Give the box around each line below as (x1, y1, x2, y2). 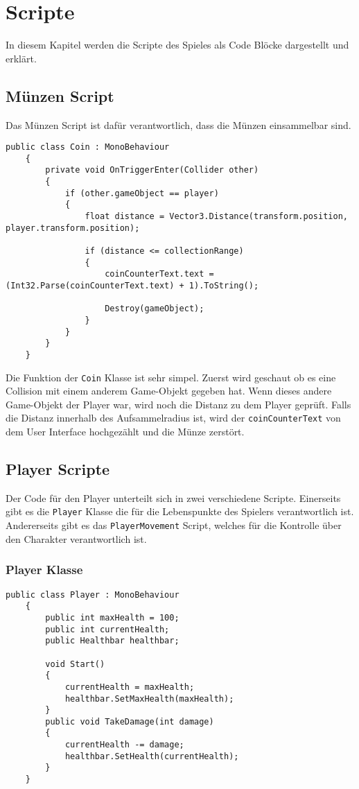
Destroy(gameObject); (105, 304, 204, 314)
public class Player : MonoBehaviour (6, 589, 179, 600)
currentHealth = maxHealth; (64, 682, 195, 692)
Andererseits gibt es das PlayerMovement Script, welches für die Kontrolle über (6, 518, 342, 532)
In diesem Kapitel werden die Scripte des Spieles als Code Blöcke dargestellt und (6, 37, 349, 52)
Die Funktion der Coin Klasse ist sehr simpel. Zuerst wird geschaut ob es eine (6, 370, 336, 384)
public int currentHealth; (45, 624, 170, 634)
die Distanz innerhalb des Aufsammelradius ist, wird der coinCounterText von (6, 410, 341, 425)
